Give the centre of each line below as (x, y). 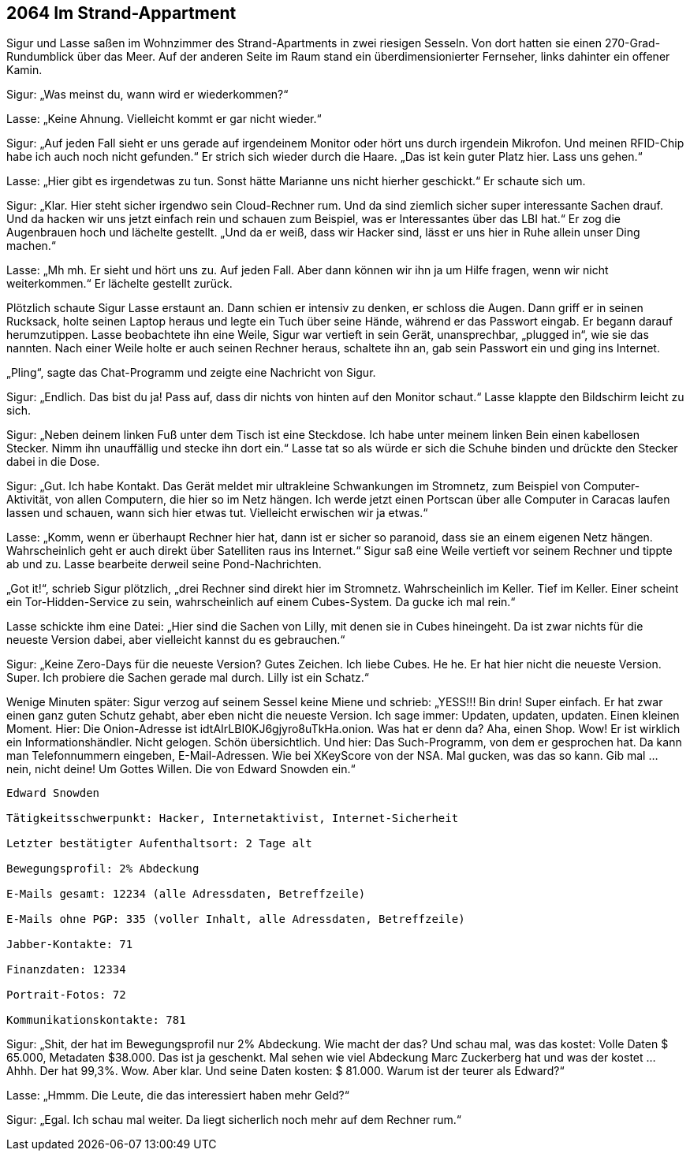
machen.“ (32, 246)
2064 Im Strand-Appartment (121, 13)
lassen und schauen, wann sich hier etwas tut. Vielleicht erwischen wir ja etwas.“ (217, 513)
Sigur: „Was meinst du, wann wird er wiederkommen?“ (147, 95)
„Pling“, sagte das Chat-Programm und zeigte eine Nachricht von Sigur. (191, 373)
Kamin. (24, 70)
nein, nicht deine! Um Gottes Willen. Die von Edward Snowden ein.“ (181, 769)
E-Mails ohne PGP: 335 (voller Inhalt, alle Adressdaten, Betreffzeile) (236, 919)
